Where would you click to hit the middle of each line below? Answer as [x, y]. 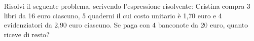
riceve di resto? [27, 34]
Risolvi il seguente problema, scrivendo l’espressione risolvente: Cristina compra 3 [127, 6]
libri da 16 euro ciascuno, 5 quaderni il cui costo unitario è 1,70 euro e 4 [113, 15]
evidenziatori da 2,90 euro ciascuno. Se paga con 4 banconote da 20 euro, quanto [126, 25]
